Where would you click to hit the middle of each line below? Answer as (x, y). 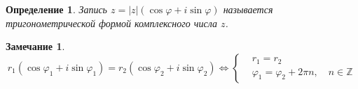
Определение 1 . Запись (56, 9)
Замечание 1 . (35, 46)
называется (248, 9)
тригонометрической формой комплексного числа (111, 23)
